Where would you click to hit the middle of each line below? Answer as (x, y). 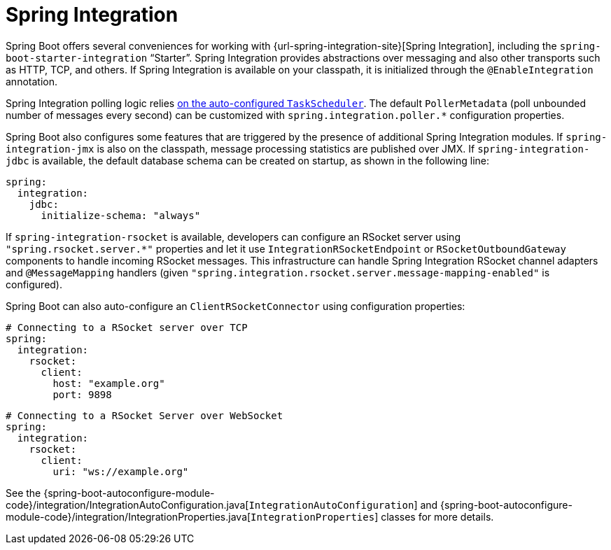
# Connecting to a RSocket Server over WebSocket (145, 415)
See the (23, 493)
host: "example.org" (109, 383)
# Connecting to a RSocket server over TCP (127, 327)
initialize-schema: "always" (121, 215)
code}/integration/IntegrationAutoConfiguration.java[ (127, 505)
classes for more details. (437, 516)
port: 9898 (82, 394)
